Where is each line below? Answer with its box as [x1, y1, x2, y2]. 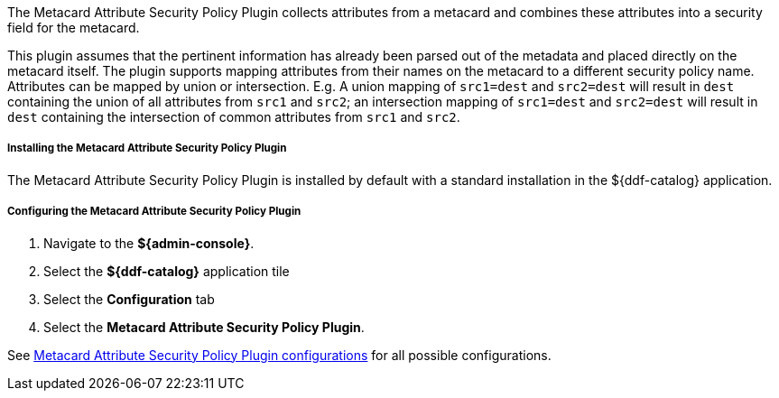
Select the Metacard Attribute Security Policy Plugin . [43, 319, 365, 335]
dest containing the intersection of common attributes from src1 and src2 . [7, 109, 460, 125]
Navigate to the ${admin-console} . [43, 235, 255, 251]
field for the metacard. [7, 20, 140, 35]
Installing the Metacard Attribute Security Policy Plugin [7, 142, 287, 155]
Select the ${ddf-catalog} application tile [43, 263, 290, 279]
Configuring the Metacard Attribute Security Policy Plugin [7, 205, 301, 218]
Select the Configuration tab [43, 291, 215, 307]
